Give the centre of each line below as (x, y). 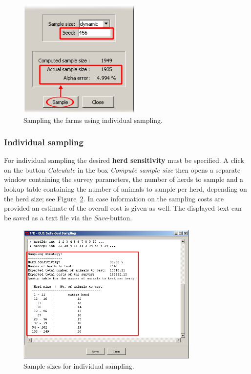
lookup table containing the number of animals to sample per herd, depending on (125, 189)
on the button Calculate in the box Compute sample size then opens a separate (122, 169)
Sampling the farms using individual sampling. (93, 120)
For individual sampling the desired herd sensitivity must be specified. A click (124, 160)
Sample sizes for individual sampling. (79, 365)
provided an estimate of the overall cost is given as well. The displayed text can (123, 208)
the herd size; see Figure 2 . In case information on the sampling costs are (114, 198)
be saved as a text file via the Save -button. (68, 217)
